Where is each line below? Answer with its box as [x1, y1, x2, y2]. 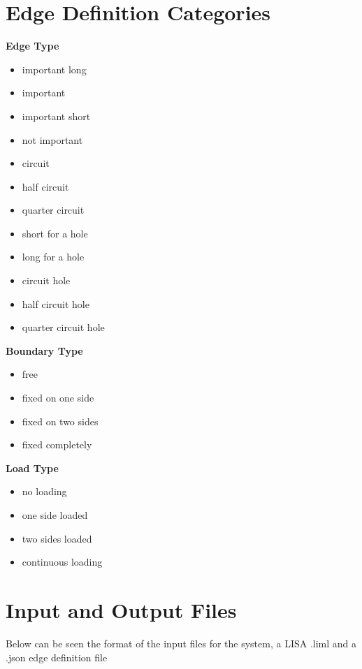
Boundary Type [6, 343, 83, 358]
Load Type [6, 460, 59, 475]
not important [22, 132, 83, 147]
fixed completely [22, 437, 92, 452]
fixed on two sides [22, 413, 99, 428]
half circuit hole [22, 296, 89, 311]
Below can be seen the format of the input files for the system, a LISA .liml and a [6, 635, 357, 650]
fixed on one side [22, 390, 94, 405]
